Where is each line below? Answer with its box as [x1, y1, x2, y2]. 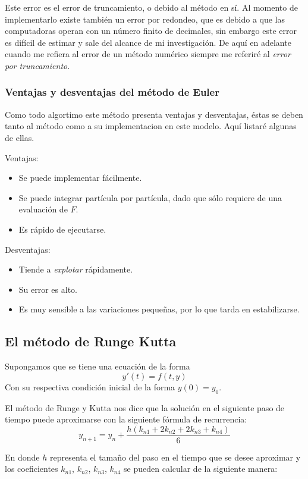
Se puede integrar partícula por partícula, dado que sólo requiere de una [18, 191, 282, 204]
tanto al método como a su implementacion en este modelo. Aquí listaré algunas [5, 120, 297, 132]
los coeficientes [5, 462, 58, 475]
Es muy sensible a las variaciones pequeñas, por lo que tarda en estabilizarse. [18, 303, 300, 315]
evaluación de [18, 203, 68, 215]
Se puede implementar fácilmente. [18, 171, 142, 184]
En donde [5, 450, 40, 463]
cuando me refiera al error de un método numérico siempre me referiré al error [5, 48, 291, 60]
